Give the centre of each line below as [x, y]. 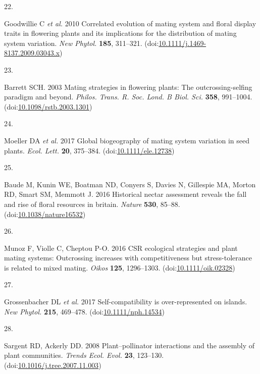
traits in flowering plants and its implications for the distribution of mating [120, 33]
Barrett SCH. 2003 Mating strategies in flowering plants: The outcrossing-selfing [128, 87]
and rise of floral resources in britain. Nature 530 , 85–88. [92, 204]
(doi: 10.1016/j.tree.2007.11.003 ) [53, 365]
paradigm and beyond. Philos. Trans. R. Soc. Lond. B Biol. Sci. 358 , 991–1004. [128, 97]
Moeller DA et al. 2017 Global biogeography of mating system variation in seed [127, 140]
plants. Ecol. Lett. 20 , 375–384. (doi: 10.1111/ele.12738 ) [89, 150]
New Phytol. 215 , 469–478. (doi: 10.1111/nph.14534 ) [84, 311]
